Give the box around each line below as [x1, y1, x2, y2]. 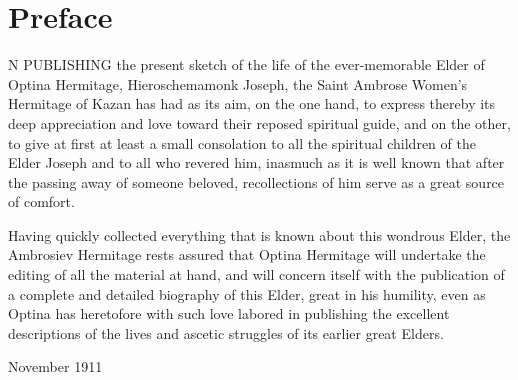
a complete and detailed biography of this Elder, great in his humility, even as [8, 283, 486, 304]
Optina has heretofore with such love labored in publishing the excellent [8, 303, 450, 324]
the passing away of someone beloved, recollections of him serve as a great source [8, 171, 505, 192]
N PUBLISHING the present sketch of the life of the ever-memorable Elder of [8, 54, 485, 75]
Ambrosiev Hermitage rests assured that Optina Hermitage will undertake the [8, 244, 486, 265]
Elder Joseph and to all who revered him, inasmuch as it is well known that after [8, 152, 505, 173]
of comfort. [8, 191, 75, 212]
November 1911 [8, 356, 103, 377]
